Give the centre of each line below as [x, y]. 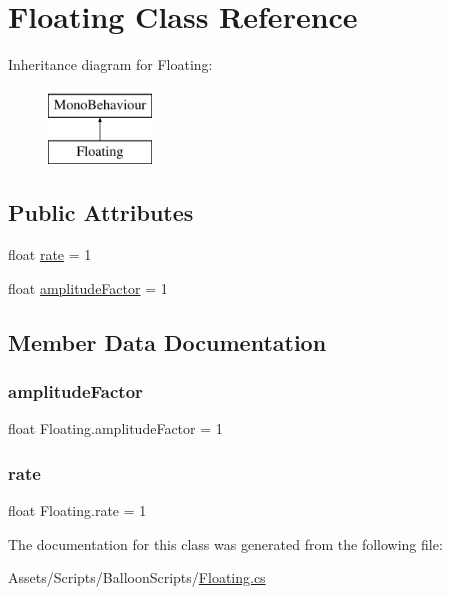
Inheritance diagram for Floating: [110, 64]
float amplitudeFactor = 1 [88, 287]
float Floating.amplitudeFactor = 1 [115, 428]
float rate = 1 [50, 254]
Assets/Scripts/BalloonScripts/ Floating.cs [137, 577]
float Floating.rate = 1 [77, 510]
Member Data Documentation [167, 341]
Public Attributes [101, 212]
